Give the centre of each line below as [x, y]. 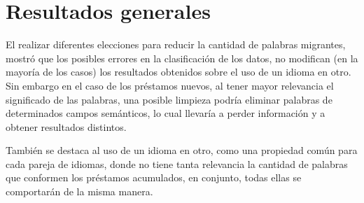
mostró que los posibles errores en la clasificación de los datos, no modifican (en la [182, 58]
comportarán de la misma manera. [79, 191]
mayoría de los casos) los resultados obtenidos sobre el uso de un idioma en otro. [178, 72]
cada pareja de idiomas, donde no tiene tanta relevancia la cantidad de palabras [177, 163]
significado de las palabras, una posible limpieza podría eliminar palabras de [169, 99]
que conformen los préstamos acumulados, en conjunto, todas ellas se [154, 177]
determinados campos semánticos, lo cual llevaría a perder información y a [166, 113]
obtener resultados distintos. [66, 126]
